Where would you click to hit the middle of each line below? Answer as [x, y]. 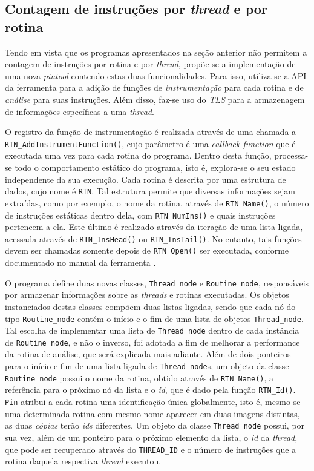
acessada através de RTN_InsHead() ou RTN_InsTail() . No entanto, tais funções [153, 238]
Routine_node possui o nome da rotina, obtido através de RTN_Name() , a [139, 377]
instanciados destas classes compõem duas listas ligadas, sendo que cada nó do [150, 306]
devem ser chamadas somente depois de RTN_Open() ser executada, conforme [147, 250]
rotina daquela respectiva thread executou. [83, 461]
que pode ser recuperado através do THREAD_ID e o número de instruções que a [151, 449]
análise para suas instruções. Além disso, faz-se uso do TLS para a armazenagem [155, 99]
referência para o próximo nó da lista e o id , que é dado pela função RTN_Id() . [150, 390]
